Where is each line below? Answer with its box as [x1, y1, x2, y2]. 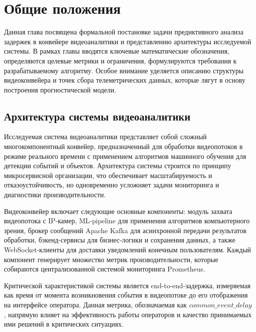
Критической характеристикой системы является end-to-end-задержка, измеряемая [4, 280, 251, 290]
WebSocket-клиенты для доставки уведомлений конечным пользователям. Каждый [4, 244, 251, 255]
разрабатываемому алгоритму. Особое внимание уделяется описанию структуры [4, 65, 244, 75]
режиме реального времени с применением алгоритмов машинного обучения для [4, 151, 246, 161]
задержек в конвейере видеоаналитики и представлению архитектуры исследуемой [4, 36, 252, 46]
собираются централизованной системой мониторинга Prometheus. [4, 264, 205, 274]
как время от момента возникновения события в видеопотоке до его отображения [4, 290, 248, 300]
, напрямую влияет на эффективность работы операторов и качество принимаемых [4, 309, 252, 319]
